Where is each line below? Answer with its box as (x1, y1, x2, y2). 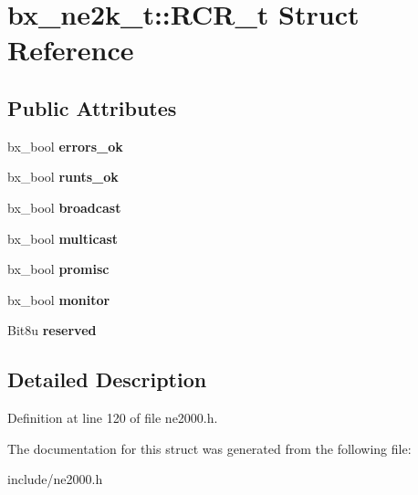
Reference (7, 31, 134, 68)
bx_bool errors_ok (7, 136, 123, 155)
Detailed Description (7, 365, 207, 394)
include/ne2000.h (7, 469, 103, 489)
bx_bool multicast (7, 228, 119, 247)
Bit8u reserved (7, 321, 97, 340)
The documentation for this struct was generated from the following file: (7, 438, 412, 458)
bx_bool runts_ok (7, 167, 119, 186)
